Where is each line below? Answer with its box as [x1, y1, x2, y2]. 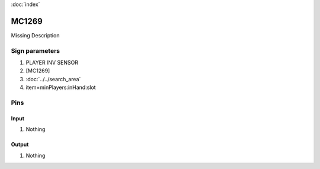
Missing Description [11, 31, 60, 39]
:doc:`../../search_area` [25, 75, 81, 82]
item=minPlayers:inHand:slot [25, 84, 96, 91]
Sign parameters [11, 46, 60, 55]
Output [11, 141, 29, 148]
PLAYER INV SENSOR [25, 59, 78, 66]
